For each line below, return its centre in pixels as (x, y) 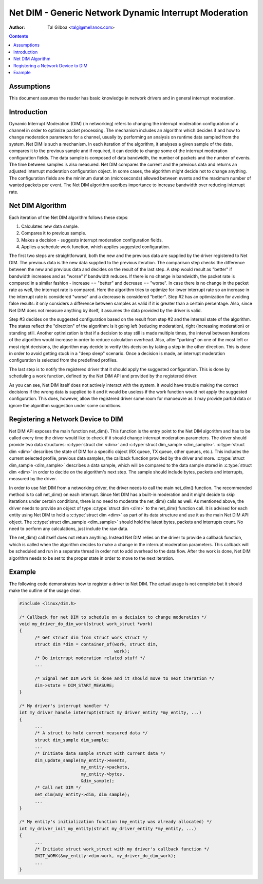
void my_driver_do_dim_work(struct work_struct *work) (86, 624)
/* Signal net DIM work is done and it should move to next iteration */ (125, 678)
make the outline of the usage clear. (45, 590)
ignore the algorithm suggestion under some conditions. (65, 405)
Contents (19, 36)
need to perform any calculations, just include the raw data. (69, 529)
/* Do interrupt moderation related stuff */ (90, 658)
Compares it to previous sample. (54, 233)
